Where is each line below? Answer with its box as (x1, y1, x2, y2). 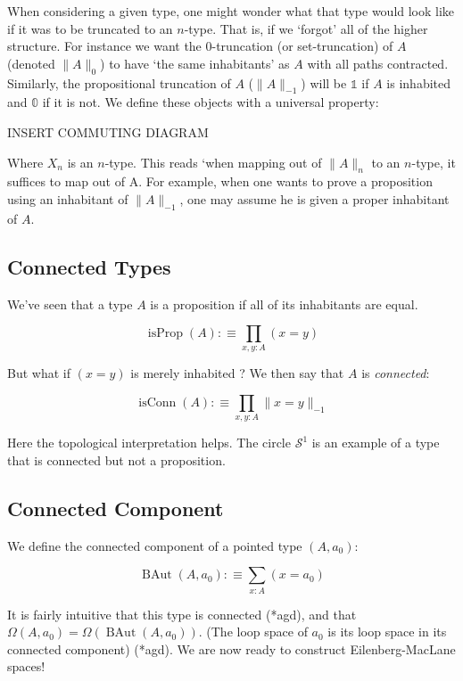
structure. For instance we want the (7, 37, 202, 55)
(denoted (7, 53, 55, 72)
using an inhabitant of (7, 189, 128, 208)
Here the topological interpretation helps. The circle (7, 433, 291, 452)
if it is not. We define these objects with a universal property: (42, 93, 379, 111)
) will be (301, 73, 347, 92)
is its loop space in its (327, 622, 447, 641)
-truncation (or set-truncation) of (211, 37, 393, 55)
